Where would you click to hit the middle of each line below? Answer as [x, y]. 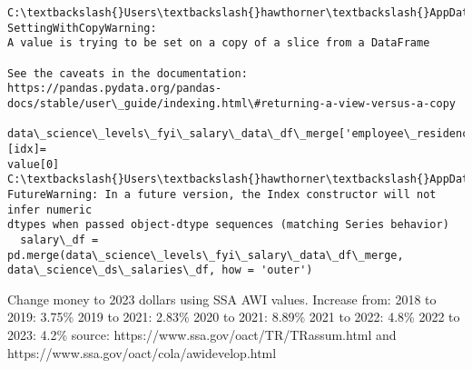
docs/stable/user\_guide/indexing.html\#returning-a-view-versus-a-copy [231, 103]
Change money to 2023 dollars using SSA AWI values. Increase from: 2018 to [222, 299]
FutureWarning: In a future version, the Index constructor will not [222, 194]
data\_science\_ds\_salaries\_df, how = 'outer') [160, 270]
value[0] [34, 164]
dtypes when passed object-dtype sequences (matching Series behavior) [228, 225]
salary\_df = [59, 239]
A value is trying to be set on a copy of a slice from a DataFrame [219, 43]
